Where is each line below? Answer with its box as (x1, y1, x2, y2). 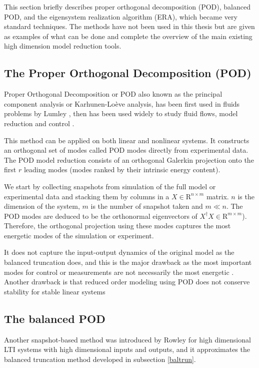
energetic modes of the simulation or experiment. (4, 230, 154, 240)
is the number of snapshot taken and (90, 201, 203, 211)
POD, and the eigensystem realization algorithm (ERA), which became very (4, 11, 237, 22)
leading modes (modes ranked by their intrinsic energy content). (23, 164, 220, 175)
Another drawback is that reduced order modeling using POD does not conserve (4, 276, 250, 287)
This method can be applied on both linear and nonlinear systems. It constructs (4, 135, 249, 145)
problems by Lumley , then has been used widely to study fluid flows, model (4, 108, 238, 119)
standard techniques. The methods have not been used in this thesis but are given (4, 21, 255, 32)
